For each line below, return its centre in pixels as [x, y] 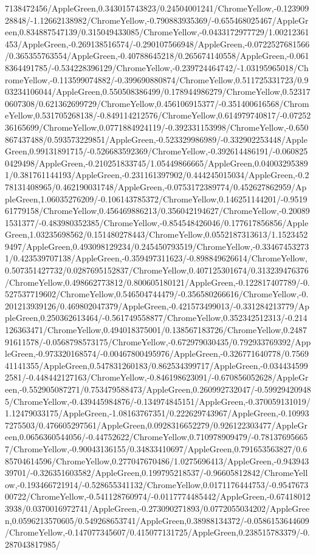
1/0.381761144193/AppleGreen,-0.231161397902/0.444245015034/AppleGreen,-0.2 [157, 175]
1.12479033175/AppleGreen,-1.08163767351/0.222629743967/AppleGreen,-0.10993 [157, 413]
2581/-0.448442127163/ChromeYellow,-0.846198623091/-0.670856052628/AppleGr [157, 377]
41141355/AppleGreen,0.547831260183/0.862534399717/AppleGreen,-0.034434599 [156, 365]
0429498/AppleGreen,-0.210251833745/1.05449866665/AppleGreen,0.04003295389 [156, 163]
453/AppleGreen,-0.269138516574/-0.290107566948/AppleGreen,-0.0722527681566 [157, 43]
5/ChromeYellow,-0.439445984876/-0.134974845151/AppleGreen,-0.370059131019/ [158, 401]
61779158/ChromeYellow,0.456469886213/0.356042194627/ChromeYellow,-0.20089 [157, 211]
